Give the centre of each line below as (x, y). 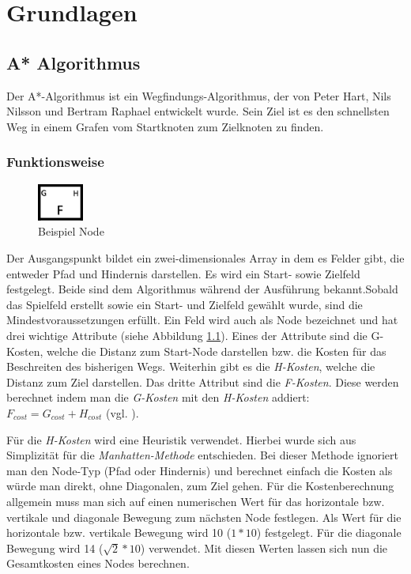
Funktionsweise (55, 162)
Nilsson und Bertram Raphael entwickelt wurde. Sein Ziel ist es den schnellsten (198, 111)
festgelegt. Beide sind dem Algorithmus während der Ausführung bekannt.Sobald (202, 289)
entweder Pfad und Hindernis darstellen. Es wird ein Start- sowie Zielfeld (183, 273)
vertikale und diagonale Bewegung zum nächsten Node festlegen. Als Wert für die (204, 517)
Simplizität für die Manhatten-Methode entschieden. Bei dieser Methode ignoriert (202, 455)
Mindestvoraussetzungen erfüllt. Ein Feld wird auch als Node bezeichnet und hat (202, 320)
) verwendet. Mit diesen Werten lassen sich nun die (264, 548)
